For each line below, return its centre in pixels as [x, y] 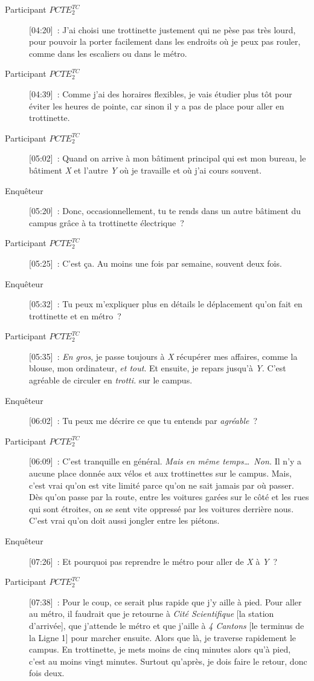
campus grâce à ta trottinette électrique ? [107, 222]
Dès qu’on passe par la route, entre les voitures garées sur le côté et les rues [169, 497]
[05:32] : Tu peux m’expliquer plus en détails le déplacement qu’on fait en [166, 304]
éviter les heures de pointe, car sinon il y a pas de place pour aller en [157, 106]
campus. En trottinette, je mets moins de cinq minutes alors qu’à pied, [160, 649]
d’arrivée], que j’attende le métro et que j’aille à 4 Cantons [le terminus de [167, 625]
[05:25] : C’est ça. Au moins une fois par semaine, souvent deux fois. [155, 263]
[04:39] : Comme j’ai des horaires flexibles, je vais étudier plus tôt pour [161, 93]
